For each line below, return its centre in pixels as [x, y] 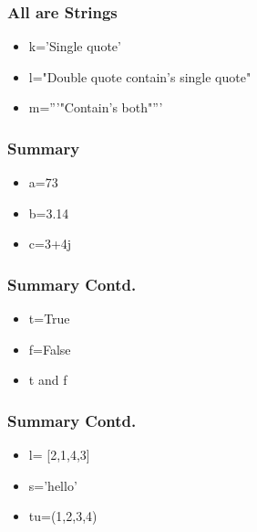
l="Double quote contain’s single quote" [140, 76]
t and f [48, 380]
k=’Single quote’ [75, 46]
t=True [49, 319]
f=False [50, 349]
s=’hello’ [53, 485]
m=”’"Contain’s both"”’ [96, 107]
